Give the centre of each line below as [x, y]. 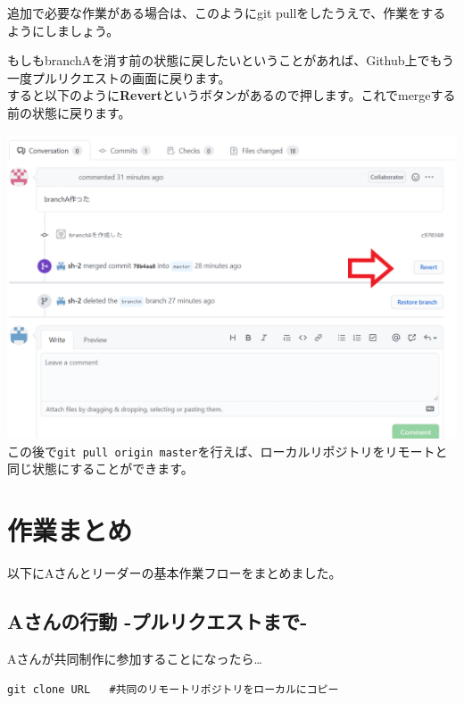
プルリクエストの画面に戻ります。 [131, 77]
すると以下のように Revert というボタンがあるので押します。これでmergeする [232, 95]
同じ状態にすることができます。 [100, 469]
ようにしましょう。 [63, 30]
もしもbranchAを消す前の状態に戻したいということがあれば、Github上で [219, 60]
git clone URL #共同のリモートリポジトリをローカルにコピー [173, 689]
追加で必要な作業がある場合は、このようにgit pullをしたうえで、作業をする [227, 13]
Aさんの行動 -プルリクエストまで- [157, 621]
